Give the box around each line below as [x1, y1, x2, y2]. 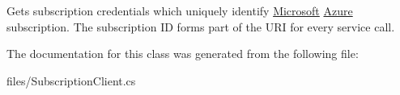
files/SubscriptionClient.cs [6, 72, 136, 89]
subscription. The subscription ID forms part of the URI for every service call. [6, 18, 395, 35]
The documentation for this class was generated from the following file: [6, 45, 359, 62]
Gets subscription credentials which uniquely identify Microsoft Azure [6, 2, 353, 19]
